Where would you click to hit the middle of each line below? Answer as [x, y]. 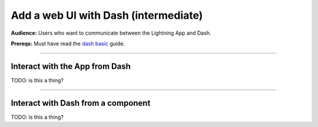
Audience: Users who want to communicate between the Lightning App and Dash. [111, 33]
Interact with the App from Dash [71, 66]
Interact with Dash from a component [81, 103]
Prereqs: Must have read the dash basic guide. [68, 44]
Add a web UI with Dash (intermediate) [107, 15]
